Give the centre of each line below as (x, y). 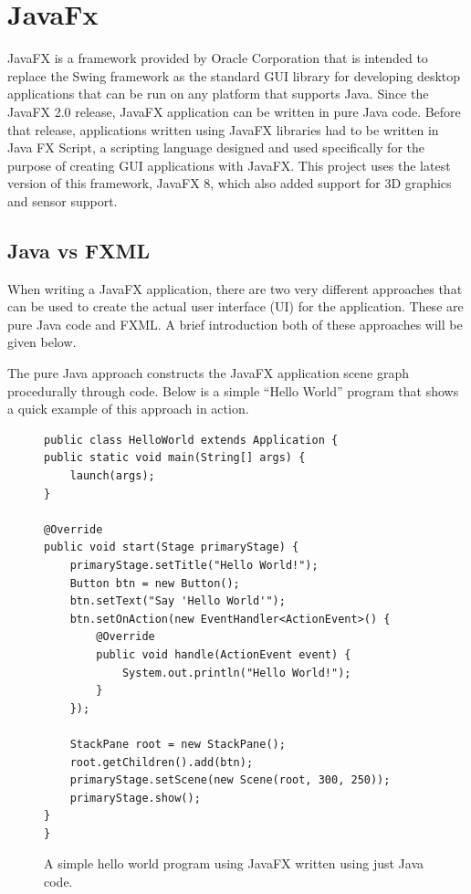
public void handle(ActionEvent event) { (224, 654)
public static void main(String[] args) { (175, 458)
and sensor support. (63, 200)
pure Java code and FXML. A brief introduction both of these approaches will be (235, 324)
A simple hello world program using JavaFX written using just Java (234, 863)
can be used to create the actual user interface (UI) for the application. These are (235, 306)
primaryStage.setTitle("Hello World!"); (194, 565)
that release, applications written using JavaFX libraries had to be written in (223, 129)
